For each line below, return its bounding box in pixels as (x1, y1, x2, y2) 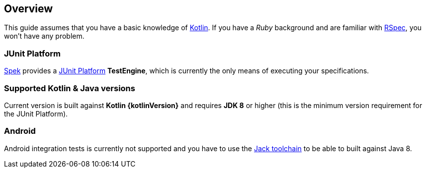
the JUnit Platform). (4, 109, 68, 118)
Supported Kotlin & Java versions (4, 83, 135, 93)
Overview (4, 2, 53, 15)
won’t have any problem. (4, 32, 85, 41)
